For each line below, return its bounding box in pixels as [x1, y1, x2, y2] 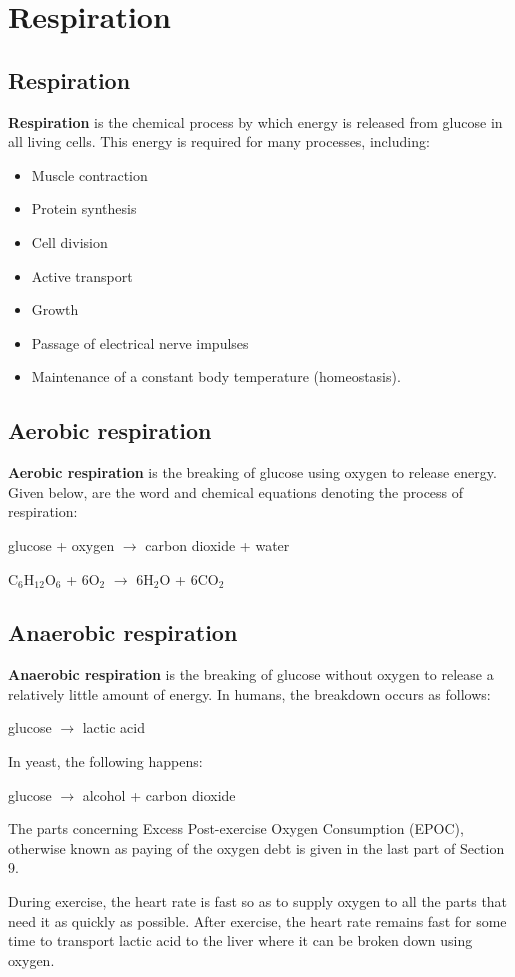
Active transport [31, 265, 133, 286]
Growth [31, 299, 79, 320]
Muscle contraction [31, 164, 148, 185]
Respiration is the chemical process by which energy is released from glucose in [8, 111, 503, 132]
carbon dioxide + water [145, 534, 290, 555]
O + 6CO [159, 568, 219, 589]
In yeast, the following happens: [8, 751, 203, 772]
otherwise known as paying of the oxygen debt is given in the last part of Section [8, 837, 505, 858]
